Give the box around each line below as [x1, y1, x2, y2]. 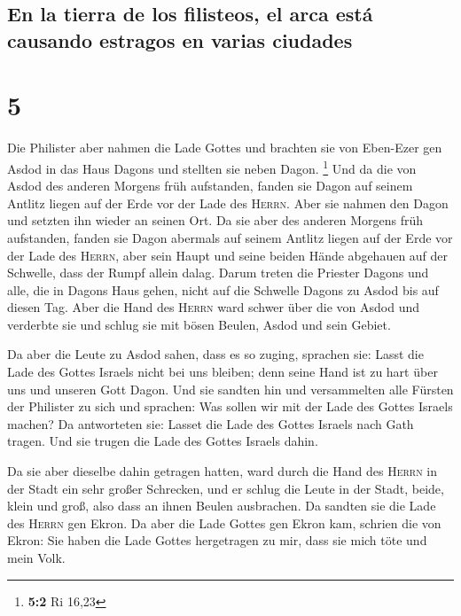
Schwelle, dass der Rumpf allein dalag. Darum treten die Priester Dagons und [7, 263, 429, 282]
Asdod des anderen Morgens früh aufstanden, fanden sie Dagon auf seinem [7, 176, 413, 195]
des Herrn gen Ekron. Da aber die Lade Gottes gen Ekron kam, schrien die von [7, 513, 441, 532]
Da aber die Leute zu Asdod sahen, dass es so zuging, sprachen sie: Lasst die [7, 345, 424, 363]
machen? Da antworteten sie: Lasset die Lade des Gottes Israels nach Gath [7, 414, 414, 433]
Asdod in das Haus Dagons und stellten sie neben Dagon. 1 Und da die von [7, 156, 417, 177]
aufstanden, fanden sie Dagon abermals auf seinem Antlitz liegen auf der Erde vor [7, 228, 453, 246]
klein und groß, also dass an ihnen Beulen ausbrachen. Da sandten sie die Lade [7, 496, 436, 515]
